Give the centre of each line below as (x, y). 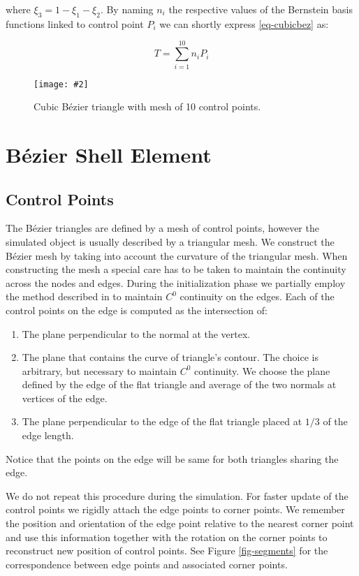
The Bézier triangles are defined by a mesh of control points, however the (162, 228)
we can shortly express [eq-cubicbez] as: (244, 23)
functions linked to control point (75, 23)
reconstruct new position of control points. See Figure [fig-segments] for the (167, 551)
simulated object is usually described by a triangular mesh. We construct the (170, 241)
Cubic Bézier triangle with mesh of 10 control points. (147, 106)
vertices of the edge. (65, 398)
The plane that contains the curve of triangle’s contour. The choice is (170, 357)
